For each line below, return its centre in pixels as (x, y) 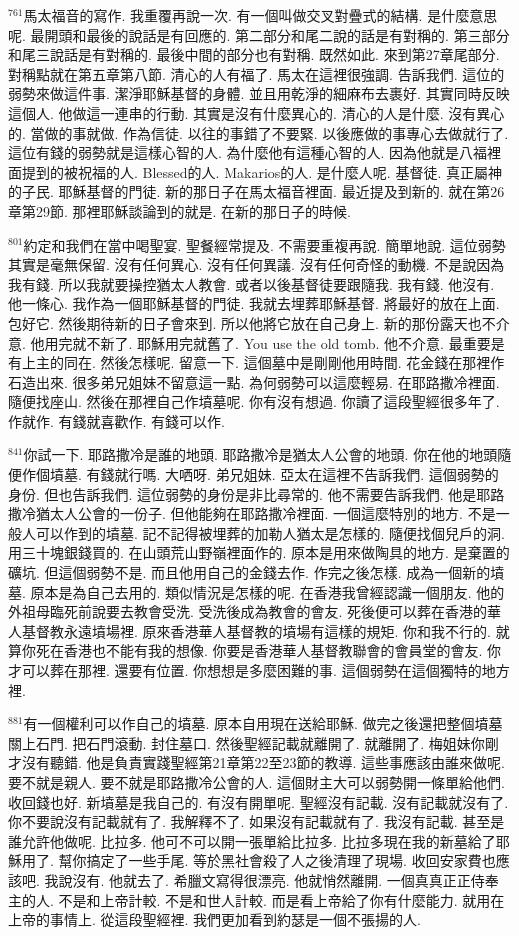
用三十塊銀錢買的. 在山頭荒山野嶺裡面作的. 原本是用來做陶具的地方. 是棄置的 (259, 552)
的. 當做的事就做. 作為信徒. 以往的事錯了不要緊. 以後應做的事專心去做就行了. (258, 132)
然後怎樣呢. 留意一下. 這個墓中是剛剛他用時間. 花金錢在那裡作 (302, 362)
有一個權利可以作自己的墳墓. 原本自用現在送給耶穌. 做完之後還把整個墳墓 (263, 723)
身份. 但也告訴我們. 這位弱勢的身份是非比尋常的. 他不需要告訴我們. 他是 (242, 493)
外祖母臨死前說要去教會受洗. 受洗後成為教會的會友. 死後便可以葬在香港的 (248, 611)
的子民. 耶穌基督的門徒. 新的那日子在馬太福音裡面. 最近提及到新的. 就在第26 (256, 191)
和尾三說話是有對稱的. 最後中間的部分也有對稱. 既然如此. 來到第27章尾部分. (254, 54)
